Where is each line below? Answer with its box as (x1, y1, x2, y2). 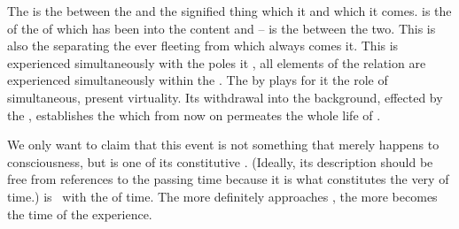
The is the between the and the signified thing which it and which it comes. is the (7, 2, 452, 19)
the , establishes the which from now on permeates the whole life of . (7, 105, 381, 124)
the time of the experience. (7, 204, 152, 223)
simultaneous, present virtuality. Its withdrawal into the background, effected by (7, 88, 443, 106)
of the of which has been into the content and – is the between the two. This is (7, 19, 436, 37)
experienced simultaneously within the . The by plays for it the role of (7, 71, 388, 89)
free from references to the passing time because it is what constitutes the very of (7, 170, 449, 188)
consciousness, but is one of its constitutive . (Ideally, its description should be (7, 152, 433, 171)
